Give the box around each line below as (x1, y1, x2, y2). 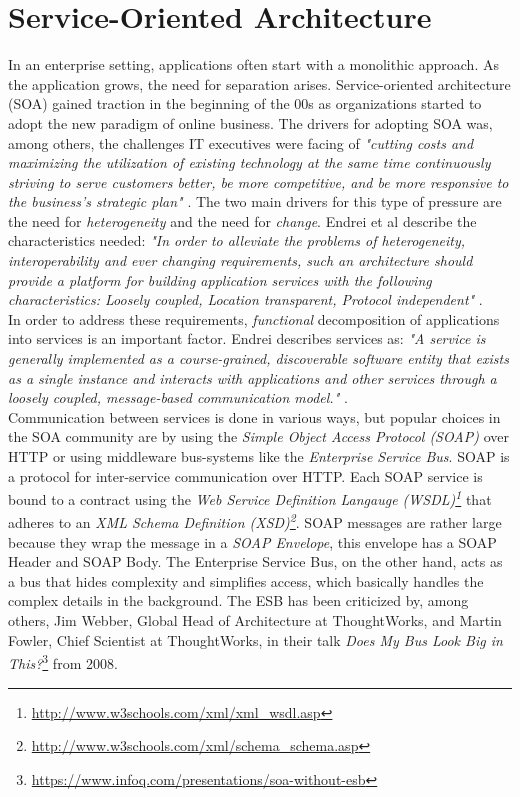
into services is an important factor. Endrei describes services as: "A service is (8, 328, 486, 349)
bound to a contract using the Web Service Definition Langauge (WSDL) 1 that (8, 486, 492, 509)
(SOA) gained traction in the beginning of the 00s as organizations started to (8, 93, 482, 114)
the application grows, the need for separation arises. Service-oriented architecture (8, 73, 511, 94)
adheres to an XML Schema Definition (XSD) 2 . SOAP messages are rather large (8, 509, 502, 533)
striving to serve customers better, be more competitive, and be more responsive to (8, 171, 509, 192)
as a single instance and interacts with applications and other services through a (8, 367, 497, 388)
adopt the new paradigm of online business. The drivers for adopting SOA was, (8, 112, 493, 133)
